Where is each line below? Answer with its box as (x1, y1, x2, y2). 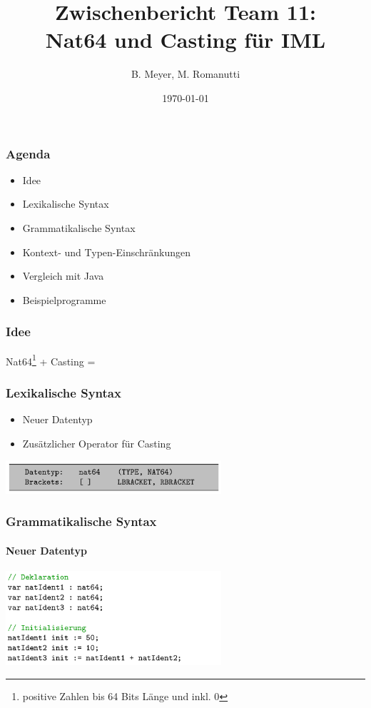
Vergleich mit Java (22, 268, 104, 283)
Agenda (6, 144, 51, 162)
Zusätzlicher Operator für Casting (22, 435, 171, 450)
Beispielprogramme (22, 292, 106, 307)
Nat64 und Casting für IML (45, 25, 326, 54)
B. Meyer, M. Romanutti (131, 66, 240, 81)
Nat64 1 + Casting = (6, 351, 96, 368)
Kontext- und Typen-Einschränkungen (22, 244, 191, 259)
